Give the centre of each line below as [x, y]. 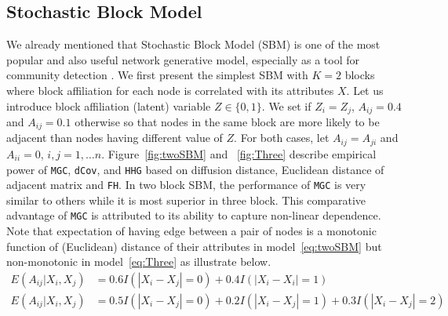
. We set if [286, 105]
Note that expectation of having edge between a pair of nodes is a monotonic [191, 231]
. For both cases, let [282, 138]
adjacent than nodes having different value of [115, 138]
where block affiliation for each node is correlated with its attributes [170, 90]
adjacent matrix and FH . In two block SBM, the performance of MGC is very [186, 185]
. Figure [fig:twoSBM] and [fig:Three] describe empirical [239, 153]
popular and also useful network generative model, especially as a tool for [183, 59]
